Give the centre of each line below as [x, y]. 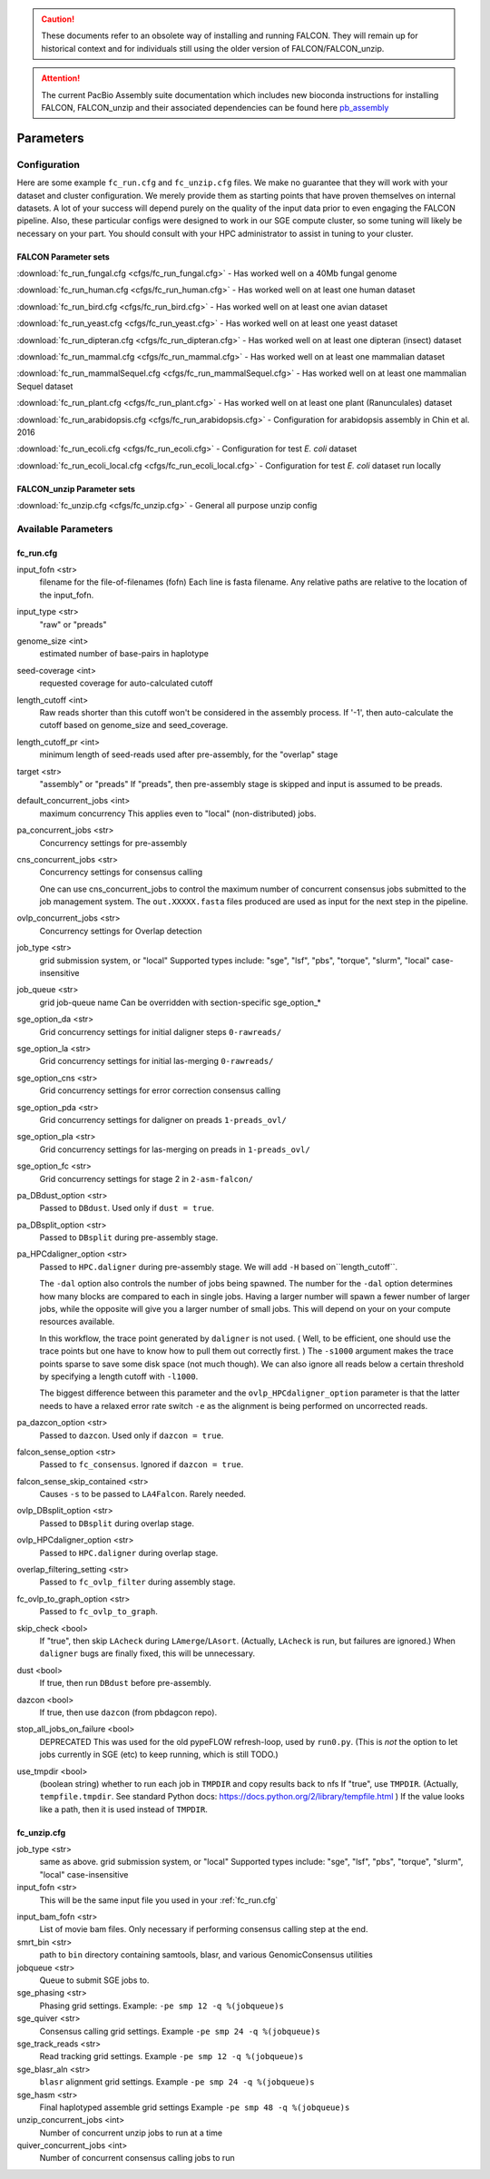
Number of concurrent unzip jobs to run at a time [131, 2133]
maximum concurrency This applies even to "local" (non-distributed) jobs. [178, 813]
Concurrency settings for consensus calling [121, 873]
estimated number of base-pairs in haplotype [124, 654]
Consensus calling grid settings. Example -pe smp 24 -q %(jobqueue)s [180, 2031]
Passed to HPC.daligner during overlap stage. [129, 1553]
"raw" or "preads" [73, 624]
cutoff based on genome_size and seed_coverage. [134, 725]
